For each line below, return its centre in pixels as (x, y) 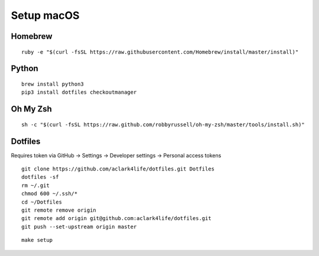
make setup (37, 240)
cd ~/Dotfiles (42, 202)
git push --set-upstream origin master (79, 227)
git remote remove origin (59, 210)
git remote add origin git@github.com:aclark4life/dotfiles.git (117, 219)
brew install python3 (53, 84)
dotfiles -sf (40, 177)
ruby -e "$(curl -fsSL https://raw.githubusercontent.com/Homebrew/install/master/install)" (160, 52)
